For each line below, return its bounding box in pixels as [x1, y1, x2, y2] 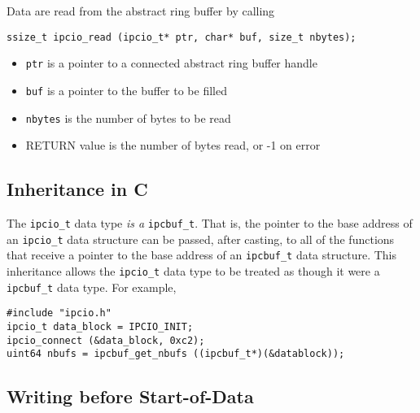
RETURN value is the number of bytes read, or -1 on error [25, 137, 321, 154]
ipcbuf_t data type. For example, [7, 278, 177, 295]
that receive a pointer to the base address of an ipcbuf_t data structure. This [7, 246, 397, 263]
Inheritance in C [7, 176, 148, 202]
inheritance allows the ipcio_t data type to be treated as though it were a [7, 262, 380, 279]
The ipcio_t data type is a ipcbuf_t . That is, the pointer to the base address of [7, 215, 413, 232]
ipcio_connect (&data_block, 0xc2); [7, 334, 205, 346]
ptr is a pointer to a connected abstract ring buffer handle [25, 54, 317, 72]
